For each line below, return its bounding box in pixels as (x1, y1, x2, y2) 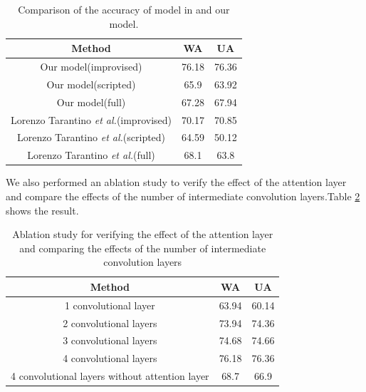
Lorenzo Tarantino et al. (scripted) (16, 130, 166, 145)
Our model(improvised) (40, 59, 142, 74)
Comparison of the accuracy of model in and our (18, 2, 230, 16)
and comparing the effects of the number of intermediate (19, 240, 266, 255)
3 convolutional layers (63, 333, 157, 348)
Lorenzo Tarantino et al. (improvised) (11, 112, 172, 127)
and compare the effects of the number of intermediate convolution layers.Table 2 (6, 188, 360, 203)
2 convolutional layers (63, 315, 157, 330)
